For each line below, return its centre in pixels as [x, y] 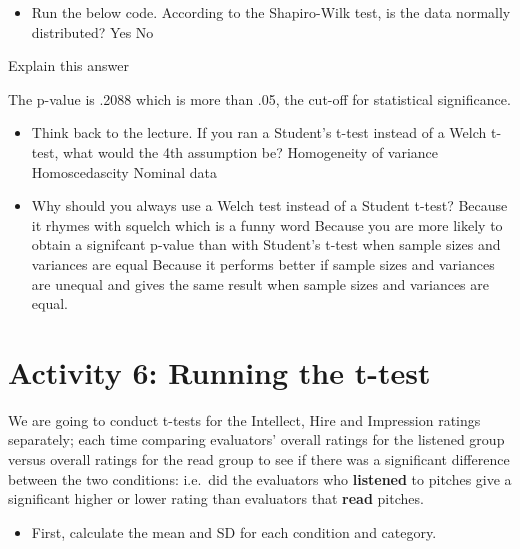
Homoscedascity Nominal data [124, 171]
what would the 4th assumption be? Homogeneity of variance [250, 151]
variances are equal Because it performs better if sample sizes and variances [263, 263]
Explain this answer [68, 65]
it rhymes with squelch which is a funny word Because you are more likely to [267, 224]
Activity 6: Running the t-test [219, 371]
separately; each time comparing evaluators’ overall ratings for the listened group [256, 439]
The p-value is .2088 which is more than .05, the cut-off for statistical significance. [259, 98]
